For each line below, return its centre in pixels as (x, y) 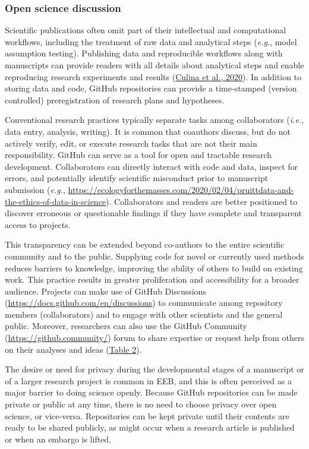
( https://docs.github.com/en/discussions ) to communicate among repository (144, 303)
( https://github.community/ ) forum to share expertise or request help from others (154, 338)
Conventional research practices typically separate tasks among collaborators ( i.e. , (154, 120)
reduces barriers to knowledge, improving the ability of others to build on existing (154, 268)
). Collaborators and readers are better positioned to (202, 201)
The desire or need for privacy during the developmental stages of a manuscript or (154, 369)
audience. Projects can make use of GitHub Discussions (105, 291)
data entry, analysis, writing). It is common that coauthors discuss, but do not (148, 131)
